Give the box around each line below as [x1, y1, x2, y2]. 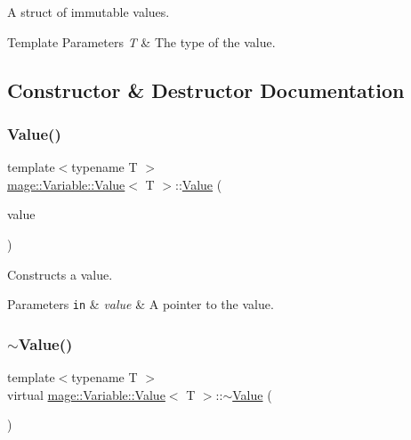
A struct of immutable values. [7, 3, 170, 20]
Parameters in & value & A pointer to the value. [7, 295, 274, 314]
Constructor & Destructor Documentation [7, 76, 405, 103]
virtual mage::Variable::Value [7, 385, 165, 403]
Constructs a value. [7, 265, 113, 283]
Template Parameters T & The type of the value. [7, 32, 276, 51]
